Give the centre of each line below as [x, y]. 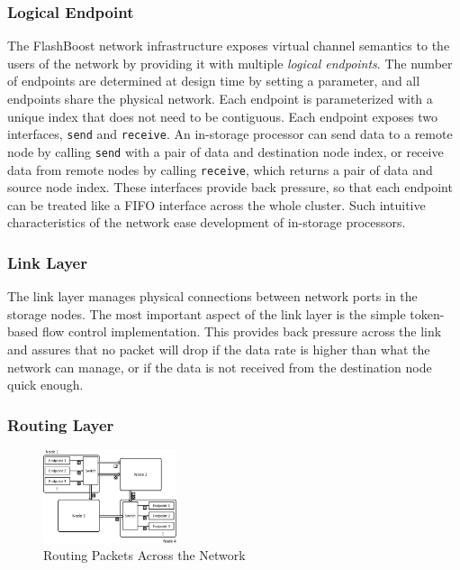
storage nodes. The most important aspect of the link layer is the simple [207, 313]
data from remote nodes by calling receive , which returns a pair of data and [220, 169]
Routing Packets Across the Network [144, 555]
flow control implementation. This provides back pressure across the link [242, 331]
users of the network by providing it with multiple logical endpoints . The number [230, 63]
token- [427, 313]
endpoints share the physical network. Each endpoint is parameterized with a [220, 98]
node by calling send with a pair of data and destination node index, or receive [225, 151]
